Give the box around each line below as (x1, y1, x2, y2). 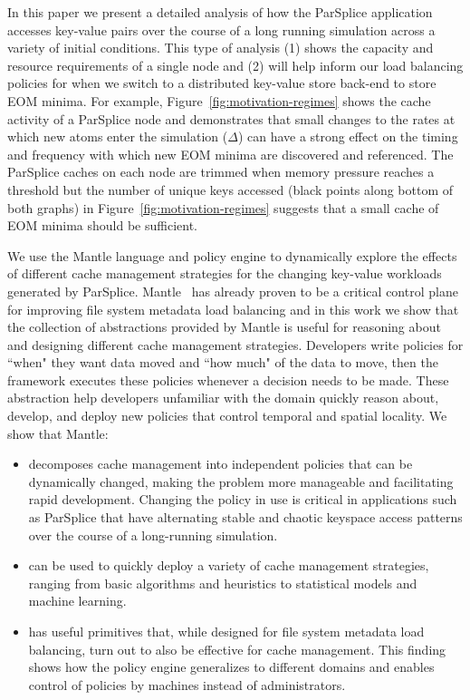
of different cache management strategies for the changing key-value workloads (7, 264, 442, 283)
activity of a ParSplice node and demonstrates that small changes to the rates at (7, 109, 456, 128)
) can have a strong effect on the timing (237, 127, 458, 146)
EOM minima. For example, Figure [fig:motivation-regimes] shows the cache (7, 91, 431, 110)
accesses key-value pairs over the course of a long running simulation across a (7, 20, 436, 39)
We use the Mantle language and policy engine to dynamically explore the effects (7, 246, 457, 265)
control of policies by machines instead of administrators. (28, 675, 346, 694)
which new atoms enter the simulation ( (7, 127, 228, 146)
